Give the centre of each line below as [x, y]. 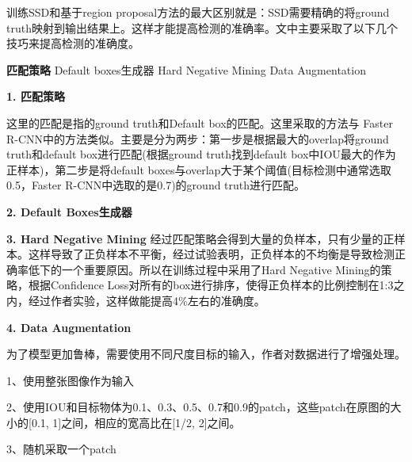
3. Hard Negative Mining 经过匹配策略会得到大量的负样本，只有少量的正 [200, 238]
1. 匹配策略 [36, 96]
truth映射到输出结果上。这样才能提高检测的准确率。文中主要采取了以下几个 [202, 27]
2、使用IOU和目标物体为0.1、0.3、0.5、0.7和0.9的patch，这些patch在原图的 [198, 407]
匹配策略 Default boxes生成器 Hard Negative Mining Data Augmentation [186, 69]
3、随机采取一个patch [61, 449]
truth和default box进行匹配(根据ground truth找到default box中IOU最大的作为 [201, 154]
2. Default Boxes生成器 [69, 211]
